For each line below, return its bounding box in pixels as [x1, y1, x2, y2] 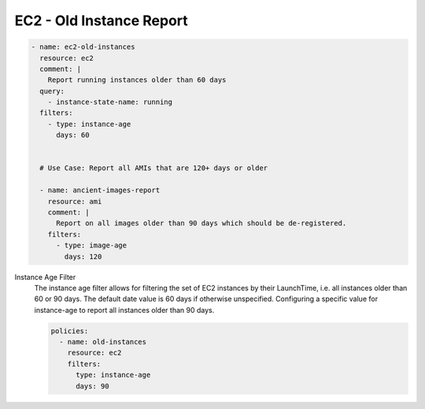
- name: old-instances [59, 337, 147, 347]
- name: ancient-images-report [39, 186, 161, 195]
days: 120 [64, 252, 102, 261]
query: [39, 87, 65, 95]
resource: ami [47, 197, 102, 206]
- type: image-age [56, 241, 128, 250]
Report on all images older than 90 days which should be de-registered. [56, 219, 347, 228]
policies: [50, 326, 89, 335]
